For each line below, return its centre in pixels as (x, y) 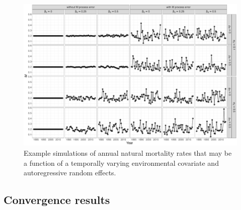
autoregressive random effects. (70, 173)
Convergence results (57, 200)
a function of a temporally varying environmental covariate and (121, 163)
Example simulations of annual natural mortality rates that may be (128, 152)
